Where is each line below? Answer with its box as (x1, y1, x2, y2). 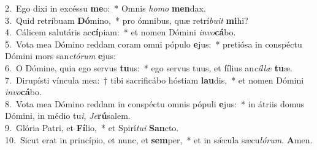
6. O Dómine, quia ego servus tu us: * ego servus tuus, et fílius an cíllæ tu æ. (5, 61, 292, 74)
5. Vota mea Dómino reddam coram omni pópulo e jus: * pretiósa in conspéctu (5, 37, 302, 50)
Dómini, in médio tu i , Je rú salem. (5, 109, 131, 122)
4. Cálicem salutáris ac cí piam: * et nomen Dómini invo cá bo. (5, 26, 236, 38)
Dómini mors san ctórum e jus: (5, 49, 116, 62)
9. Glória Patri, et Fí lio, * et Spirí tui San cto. (5, 121, 179, 134)
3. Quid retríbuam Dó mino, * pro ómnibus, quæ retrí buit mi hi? (5, 13, 248, 26)
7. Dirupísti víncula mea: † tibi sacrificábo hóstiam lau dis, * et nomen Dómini (5, 73, 304, 86)
